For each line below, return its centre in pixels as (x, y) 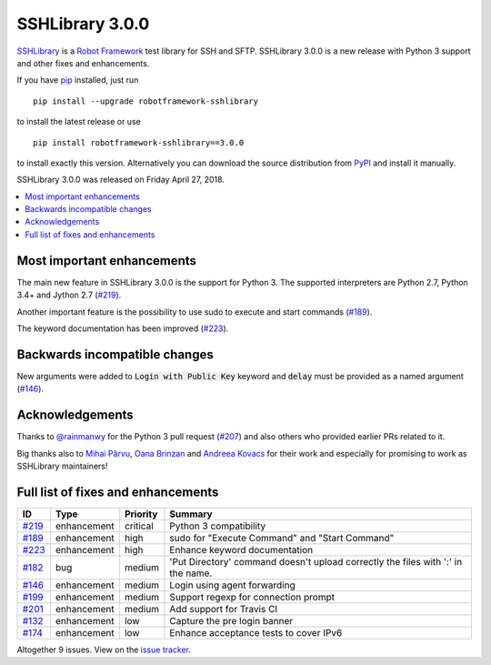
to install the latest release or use (79, 122)
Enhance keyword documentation (241, 549)
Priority (141, 514)
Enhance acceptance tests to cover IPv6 (256, 632)
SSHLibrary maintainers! (62, 466)
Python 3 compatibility (218, 526)
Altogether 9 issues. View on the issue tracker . (104, 650)
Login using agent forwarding (232, 585)
